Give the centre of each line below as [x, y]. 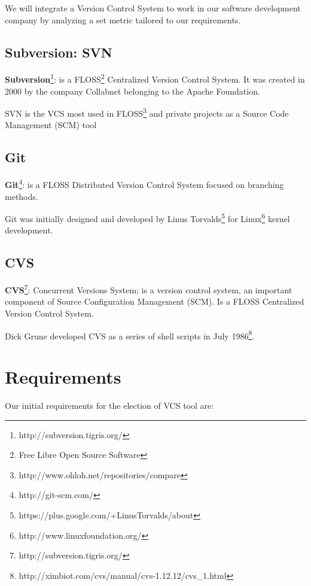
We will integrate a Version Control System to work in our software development [153, 8]
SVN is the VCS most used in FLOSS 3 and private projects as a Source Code [147, 112]
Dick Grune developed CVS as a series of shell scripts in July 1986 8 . [130, 335]
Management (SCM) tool [51, 125]
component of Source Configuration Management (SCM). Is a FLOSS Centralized [155, 301]
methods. [22, 196]
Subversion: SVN [59, 52]
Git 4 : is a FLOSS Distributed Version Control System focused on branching [144, 183]
